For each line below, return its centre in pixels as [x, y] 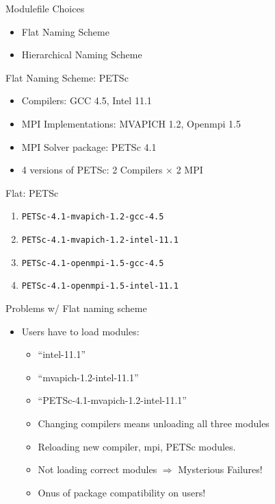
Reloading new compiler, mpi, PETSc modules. [137, 446]
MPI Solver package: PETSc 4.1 [89, 146]
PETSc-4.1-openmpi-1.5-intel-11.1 [100, 286]
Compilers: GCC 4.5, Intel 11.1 [87, 100]
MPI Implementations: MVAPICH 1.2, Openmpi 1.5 [131, 123]
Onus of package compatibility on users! [122, 492]
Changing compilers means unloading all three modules [154, 423]
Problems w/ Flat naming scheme [76, 308]
